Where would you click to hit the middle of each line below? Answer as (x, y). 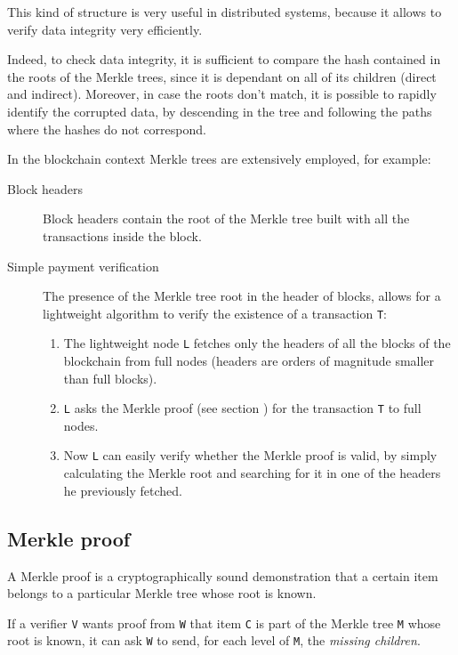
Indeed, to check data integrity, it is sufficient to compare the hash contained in (224, 59)
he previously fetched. (123, 490)
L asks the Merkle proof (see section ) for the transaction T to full (242, 408)
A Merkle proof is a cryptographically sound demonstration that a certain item (223, 575)
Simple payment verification (83, 266)
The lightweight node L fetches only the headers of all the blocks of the (257, 343)
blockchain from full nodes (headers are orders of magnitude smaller (249, 361)
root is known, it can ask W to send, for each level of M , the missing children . (214, 640)
